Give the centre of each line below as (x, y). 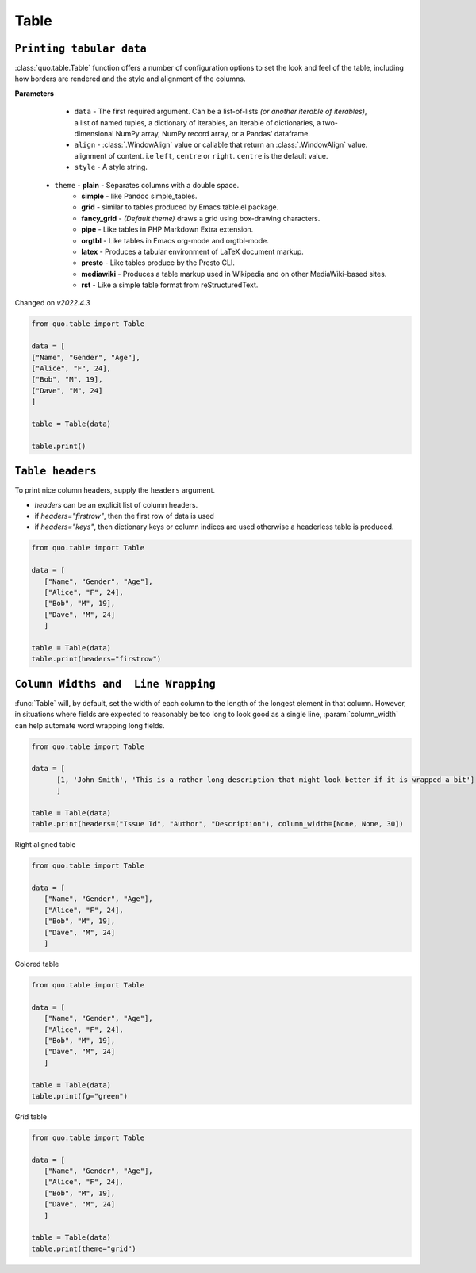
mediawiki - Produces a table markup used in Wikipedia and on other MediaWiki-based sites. (234, 274)
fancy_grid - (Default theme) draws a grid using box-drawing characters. (201, 218)
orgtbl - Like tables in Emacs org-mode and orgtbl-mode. (175, 240)
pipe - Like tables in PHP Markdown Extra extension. (167, 229)
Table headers (56, 471)
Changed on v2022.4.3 (52, 303)
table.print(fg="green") (80, 1096)
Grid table (31, 1116)
